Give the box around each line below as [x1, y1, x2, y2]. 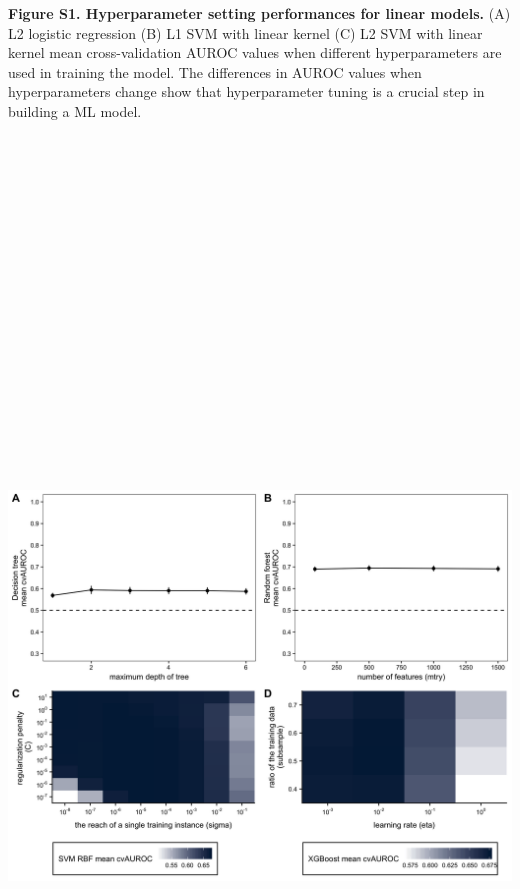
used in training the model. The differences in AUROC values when [8, 61, 422, 82]
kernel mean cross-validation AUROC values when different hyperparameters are [8, 42, 502, 63]
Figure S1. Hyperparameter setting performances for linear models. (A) [8, 3, 511, 23]
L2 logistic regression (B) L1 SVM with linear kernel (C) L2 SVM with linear [8, 22, 483, 43]
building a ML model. [8, 100, 142, 121]
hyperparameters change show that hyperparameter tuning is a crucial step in [8, 81, 485, 102]
